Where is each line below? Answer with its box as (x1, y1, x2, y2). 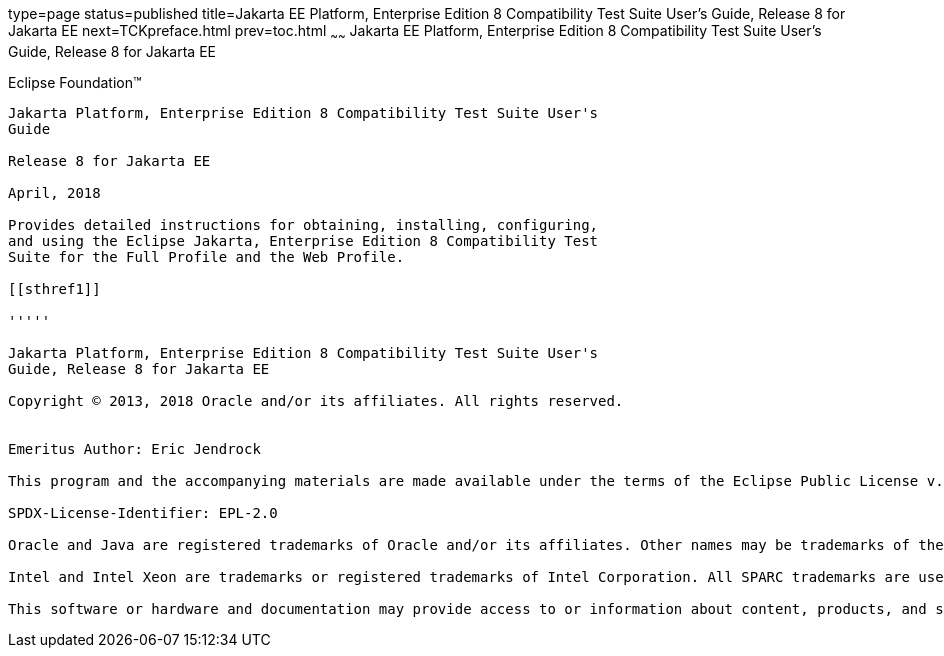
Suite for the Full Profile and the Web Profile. (8, 248, 405, 265)
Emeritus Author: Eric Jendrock (8, 440, 261, 457)
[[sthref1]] (8, 280, 101, 297)
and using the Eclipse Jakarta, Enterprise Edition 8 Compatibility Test (8, 232, 599, 249)
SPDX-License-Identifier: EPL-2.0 (8, 504, 278, 521)
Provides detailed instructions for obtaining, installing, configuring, (8, 216, 599, 233)
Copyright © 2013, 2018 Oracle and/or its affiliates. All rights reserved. (8, 392, 624, 409)
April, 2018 (8, 184, 101, 201)
